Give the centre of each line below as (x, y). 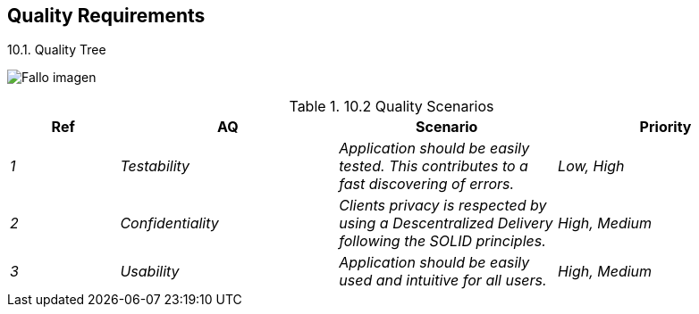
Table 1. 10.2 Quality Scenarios (392, 107)
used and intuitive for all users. (443, 281)
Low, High (591, 166)
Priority (665, 127)
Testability (155, 166)
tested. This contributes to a (434, 166)
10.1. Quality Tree (57, 50)
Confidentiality (169, 223)
